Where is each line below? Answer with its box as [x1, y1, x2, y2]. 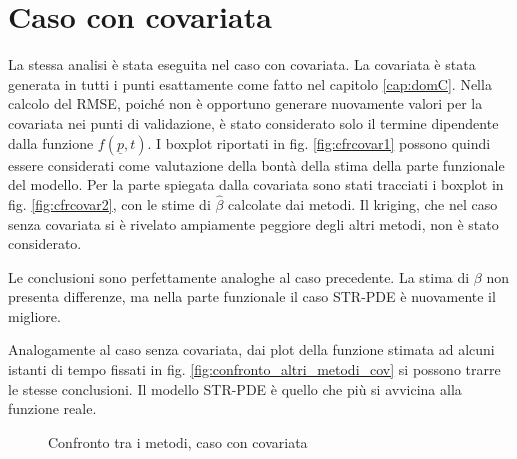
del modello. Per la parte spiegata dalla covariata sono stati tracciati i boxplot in [8, 174, 504, 195]
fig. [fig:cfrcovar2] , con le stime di [8, 193, 211, 214]
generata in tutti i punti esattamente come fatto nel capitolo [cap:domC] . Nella [8, 73, 492, 94]
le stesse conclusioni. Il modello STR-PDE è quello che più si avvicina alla [8, 378, 462, 399]
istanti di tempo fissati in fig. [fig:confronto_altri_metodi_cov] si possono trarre [8, 359, 501, 380]
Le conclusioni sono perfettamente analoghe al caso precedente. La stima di [8, 266, 470, 287]
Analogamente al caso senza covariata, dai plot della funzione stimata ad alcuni [8, 339, 495, 360]
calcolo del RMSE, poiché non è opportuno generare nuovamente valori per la [8, 93, 483, 114]
